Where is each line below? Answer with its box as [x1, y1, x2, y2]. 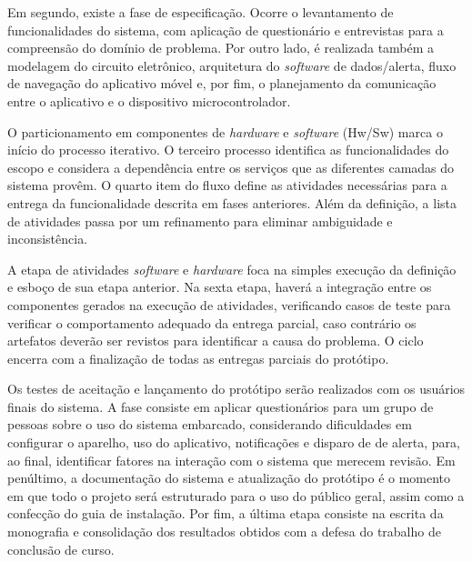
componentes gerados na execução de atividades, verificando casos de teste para [7, 295, 451, 314]
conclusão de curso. [7, 539, 115, 558]
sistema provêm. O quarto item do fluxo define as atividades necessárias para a [7, 176, 447, 195]
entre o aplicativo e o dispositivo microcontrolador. [7, 91, 291, 110]
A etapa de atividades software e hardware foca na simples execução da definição [7, 259, 457, 278]
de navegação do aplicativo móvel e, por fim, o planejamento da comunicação [7, 74, 437, 93]
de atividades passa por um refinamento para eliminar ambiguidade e [7, 211, 393, 230]
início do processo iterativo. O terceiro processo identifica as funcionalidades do [7, 140, 449, 159]
